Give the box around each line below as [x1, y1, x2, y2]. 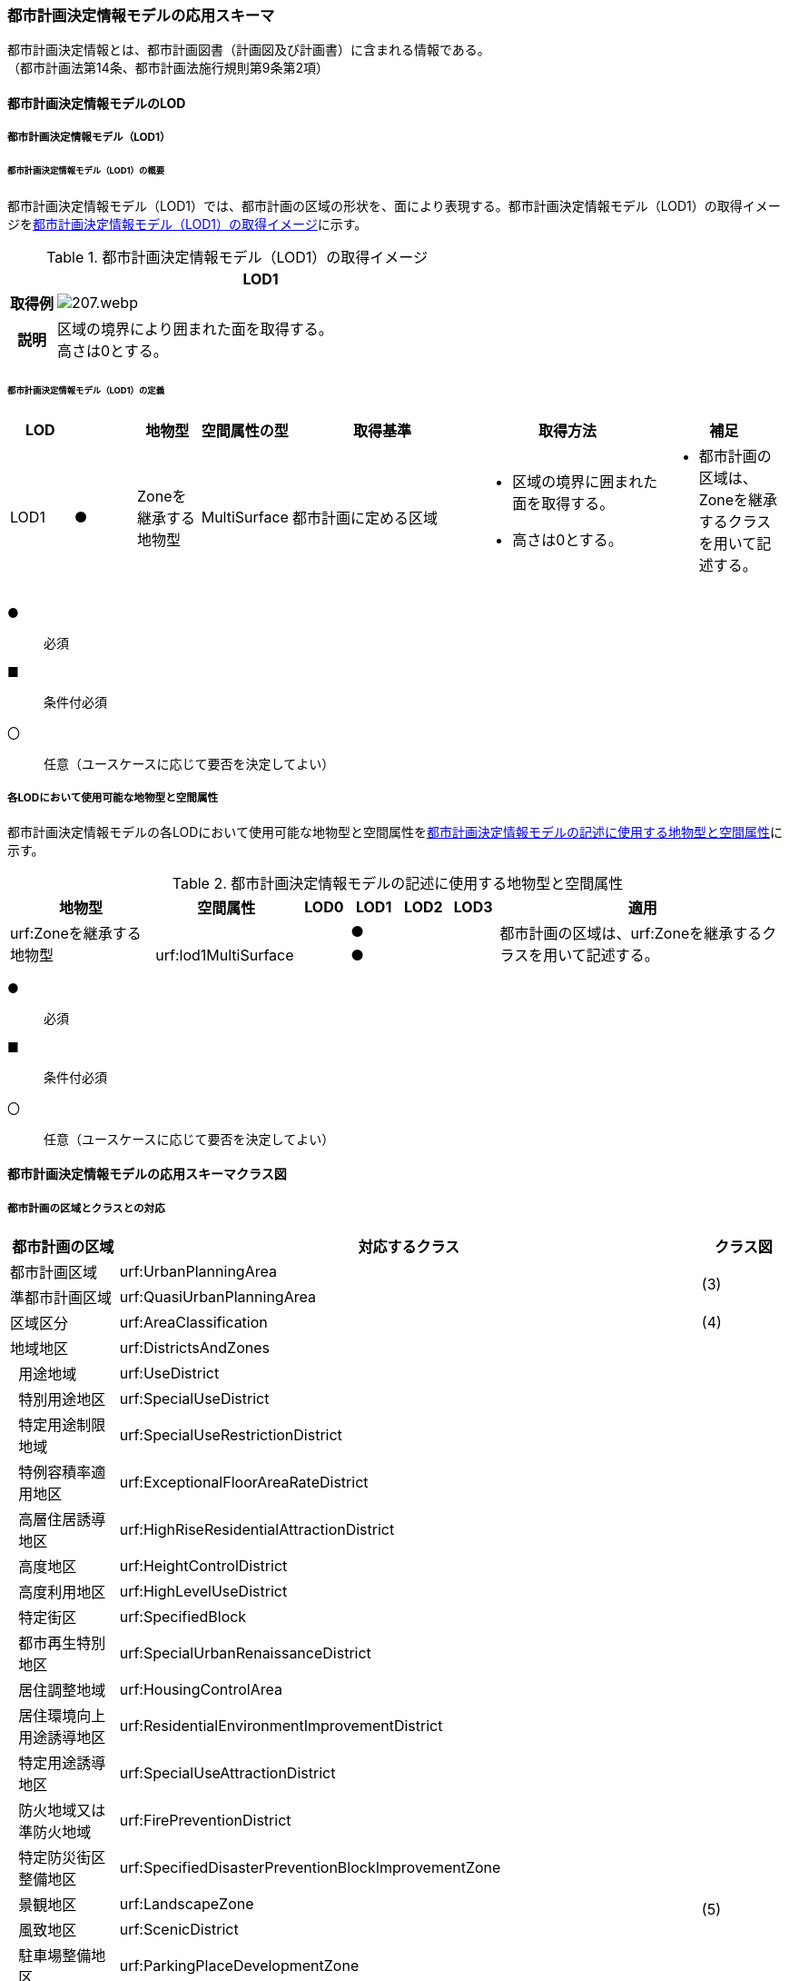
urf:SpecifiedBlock [119, 1607, 247, 1626]
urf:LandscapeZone [119, 1894, 254, 1913]
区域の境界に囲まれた [512, 472, 658, 491]
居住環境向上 [18, 1706, 106, 1725]
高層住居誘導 [18, 1509, 106, 1528]
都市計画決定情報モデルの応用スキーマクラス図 [7, 1166, 287, 1182]
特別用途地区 [18, 1389, 106, 1409]
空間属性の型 [201, 421, 289, 440]
